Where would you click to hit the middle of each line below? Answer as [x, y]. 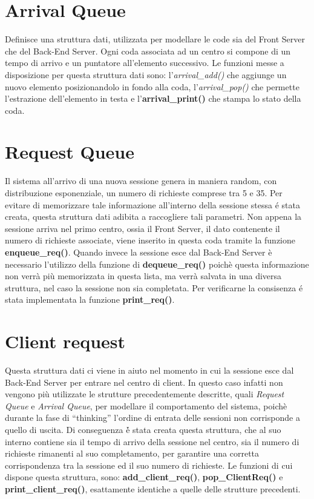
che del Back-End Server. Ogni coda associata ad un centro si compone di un [148, 51]
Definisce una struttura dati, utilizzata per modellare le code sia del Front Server [155, 39]
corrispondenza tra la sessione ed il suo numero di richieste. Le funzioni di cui [149, 465]
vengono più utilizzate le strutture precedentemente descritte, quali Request [145, 394]
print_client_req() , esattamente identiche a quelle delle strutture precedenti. [153, 489]
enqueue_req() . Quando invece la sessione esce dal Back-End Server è [139, 252]
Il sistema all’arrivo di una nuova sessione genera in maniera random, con [141, 181]
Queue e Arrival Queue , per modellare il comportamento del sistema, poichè [146, 405]
